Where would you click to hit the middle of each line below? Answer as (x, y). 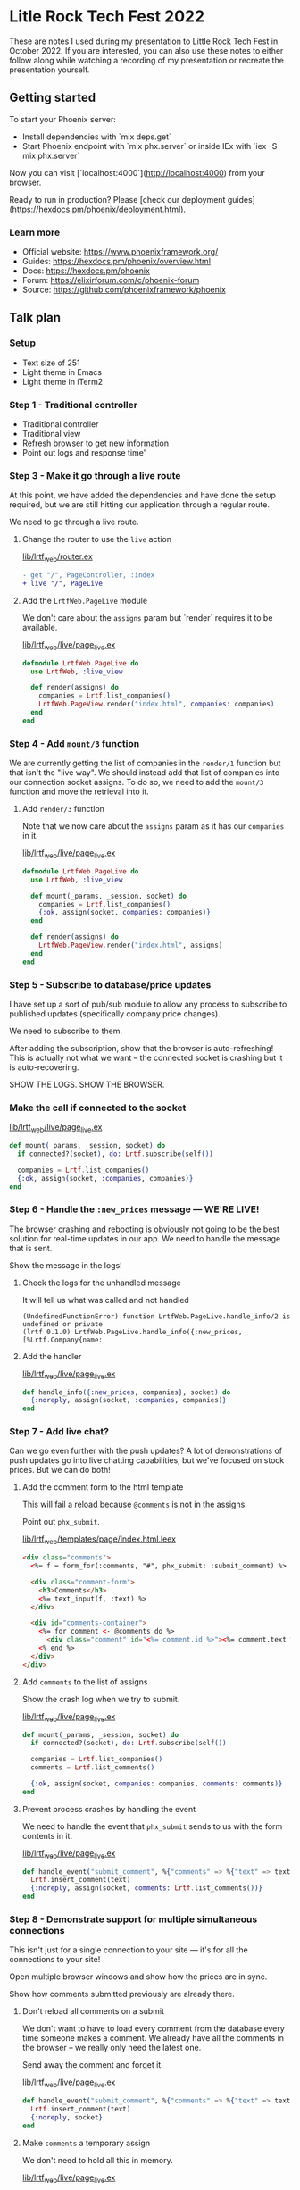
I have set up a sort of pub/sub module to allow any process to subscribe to (148, 1004)
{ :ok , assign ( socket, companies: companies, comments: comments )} (157, 1784)
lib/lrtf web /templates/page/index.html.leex (99, 1540)
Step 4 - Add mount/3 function (75, 743)
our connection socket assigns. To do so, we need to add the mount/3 (137, 782)
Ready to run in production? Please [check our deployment (117, 199)
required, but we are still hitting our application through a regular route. (140, 505)
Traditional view (51, 434)
